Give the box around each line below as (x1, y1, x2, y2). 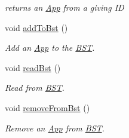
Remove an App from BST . (5, 121, 105, 134)
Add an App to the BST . (5, 41, 95, 54)
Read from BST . (5, 81, 64, 94)
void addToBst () (5, 21, 68, 33)
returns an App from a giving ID (5, 1, 124, 13)
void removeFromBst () (5, 101, 90, 114)
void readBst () (5, 61, 61, 73)
